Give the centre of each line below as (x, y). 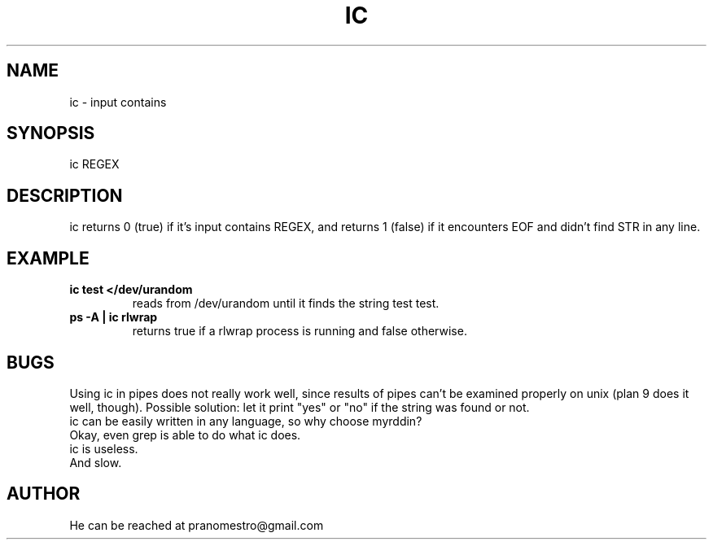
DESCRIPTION (65, 195)
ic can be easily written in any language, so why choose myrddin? (246, 421)
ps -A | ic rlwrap (114, 317)
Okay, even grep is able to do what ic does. (185, 435)
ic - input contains (118, 102)
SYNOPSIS (51, 133)
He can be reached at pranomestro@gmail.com (197, 525)
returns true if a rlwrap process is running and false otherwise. (300, 331)
